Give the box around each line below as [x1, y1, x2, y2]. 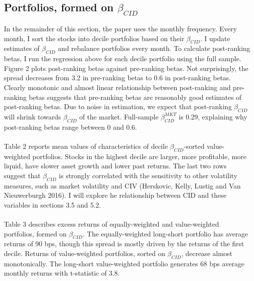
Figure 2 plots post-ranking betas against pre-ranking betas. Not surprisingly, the [4, 63, 249, 73]
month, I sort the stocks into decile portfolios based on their [4, 33, 185, 43]
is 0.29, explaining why [179, 111, 248, 121]
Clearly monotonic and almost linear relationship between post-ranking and [4, 82, 231, 92]
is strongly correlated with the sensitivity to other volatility [59, 170, 237, 180]
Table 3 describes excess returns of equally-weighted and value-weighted [4, 219, 219, 229]
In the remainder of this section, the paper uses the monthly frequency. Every [4, 23, 237, 33]
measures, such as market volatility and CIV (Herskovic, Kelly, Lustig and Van [4, 180, 241, 190]
